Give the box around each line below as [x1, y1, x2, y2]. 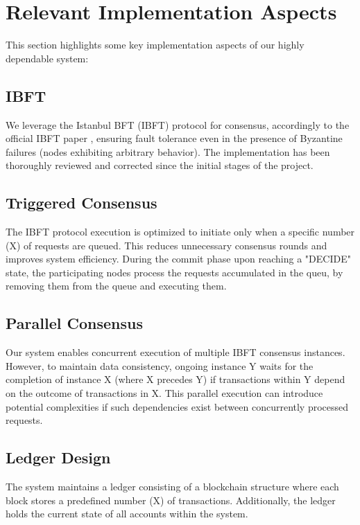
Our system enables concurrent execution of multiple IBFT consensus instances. [6, 345, 345, 359]
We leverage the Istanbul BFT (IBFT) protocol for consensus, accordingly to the [6, 117, 350, 132]
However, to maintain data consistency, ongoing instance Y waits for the [6, 358, 314, 373]
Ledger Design [6, 447, 111, 468]
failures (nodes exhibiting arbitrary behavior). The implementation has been [6, 144, 330, 159]
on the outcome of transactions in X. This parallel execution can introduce [6, 386, 323, 400]
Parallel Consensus [6, 312, 143, 334]
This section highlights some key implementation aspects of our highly [6, 37, 305, 52]
